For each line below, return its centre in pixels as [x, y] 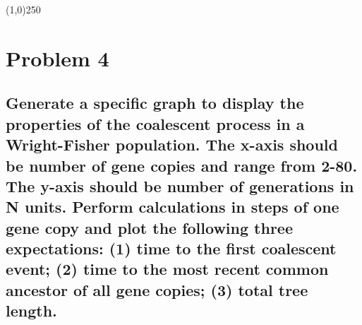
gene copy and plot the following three [149, 227]
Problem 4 [58, 58]
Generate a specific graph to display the [155, 103]
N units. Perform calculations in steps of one [173, 207]
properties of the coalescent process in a [155, 123]
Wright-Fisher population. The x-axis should [172, 144]
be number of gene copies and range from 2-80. [182, 165]
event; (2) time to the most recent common [167, 269]
